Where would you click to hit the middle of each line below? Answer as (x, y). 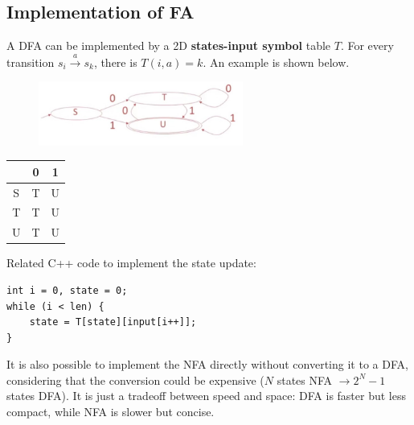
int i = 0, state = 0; (67, 290)
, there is (115, 62)
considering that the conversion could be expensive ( (135, 380)
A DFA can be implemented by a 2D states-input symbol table (169, 45)
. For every (367, 45)
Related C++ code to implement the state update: (131, 263)
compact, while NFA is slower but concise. (111, 412)
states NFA (305, 380)
